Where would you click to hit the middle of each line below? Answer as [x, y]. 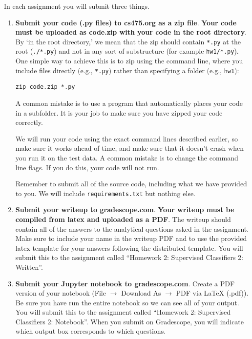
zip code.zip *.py [45, 87]
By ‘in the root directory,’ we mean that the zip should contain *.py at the [128, 41]
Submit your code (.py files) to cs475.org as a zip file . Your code [126, 22]
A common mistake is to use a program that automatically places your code [129, 103]
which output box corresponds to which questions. [91, 331]
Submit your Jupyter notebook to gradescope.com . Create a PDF [125, 283]
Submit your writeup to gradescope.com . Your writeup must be [125, 209]
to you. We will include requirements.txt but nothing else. [105, 193]
